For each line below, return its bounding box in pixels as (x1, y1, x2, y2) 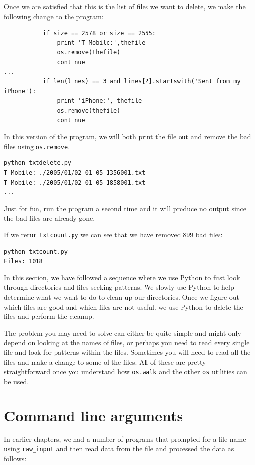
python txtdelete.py (4, 159, 72, 167)
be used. (4, 376, 29, 386)
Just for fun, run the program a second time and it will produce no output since (4, 203, 247, 213)
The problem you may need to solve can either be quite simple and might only (4, 327, 241, 338)
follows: (4, 453, 27, 463)
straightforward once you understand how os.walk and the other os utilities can (4, 366, 247, 377)
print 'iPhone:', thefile (57, 97, 142, 105)
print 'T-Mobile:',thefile (57, 39, 146, 46)
